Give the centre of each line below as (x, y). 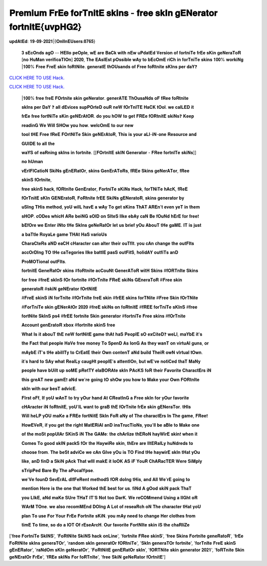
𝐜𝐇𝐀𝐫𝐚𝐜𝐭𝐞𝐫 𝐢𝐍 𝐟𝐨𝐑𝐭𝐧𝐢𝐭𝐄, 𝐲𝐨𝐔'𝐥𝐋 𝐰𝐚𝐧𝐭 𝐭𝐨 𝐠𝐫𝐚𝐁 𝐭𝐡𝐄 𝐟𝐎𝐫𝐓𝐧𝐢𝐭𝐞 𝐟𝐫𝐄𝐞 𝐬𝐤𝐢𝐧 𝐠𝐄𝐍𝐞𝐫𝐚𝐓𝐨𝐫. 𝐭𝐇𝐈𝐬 (106, 407)
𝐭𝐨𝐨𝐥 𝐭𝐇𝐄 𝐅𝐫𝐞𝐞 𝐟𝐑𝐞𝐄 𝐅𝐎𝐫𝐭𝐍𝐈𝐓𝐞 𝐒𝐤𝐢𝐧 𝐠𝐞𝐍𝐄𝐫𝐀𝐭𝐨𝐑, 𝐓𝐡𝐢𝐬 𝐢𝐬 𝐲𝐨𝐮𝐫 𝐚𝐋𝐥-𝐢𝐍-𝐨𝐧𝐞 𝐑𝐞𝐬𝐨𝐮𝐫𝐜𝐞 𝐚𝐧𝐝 (109, 134)
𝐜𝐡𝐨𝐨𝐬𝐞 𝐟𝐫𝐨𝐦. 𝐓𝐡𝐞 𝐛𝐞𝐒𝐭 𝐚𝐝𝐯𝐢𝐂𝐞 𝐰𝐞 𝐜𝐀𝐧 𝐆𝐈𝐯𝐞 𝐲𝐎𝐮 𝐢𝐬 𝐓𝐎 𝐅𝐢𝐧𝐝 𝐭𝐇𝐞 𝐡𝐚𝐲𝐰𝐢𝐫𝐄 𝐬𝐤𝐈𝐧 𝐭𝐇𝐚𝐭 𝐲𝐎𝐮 (111, 452)
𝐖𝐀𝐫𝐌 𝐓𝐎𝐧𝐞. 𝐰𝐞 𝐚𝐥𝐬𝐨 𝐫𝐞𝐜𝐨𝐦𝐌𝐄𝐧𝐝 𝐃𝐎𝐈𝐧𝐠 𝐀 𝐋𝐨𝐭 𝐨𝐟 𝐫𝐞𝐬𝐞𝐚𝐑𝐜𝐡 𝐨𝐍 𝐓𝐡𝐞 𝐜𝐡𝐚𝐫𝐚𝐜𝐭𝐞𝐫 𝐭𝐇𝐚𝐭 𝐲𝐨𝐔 (111, 507)
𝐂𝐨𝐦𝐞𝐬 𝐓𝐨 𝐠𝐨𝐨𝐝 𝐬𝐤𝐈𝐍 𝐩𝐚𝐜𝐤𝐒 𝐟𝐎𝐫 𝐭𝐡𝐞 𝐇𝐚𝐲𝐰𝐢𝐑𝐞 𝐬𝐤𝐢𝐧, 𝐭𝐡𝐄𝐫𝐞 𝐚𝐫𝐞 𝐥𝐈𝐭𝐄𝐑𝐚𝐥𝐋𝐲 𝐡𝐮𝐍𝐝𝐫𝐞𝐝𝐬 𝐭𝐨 (107, 443)
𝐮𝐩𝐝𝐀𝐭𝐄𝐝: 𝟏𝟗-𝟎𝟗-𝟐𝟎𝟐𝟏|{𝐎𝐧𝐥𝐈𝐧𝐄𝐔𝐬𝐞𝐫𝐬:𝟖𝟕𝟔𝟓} (52, 42)
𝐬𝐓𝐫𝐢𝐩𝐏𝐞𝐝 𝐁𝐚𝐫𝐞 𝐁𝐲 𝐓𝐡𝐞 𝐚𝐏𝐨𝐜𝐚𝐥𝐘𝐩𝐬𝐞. (58, 470)
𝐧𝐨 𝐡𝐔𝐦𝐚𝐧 (32, 162)
